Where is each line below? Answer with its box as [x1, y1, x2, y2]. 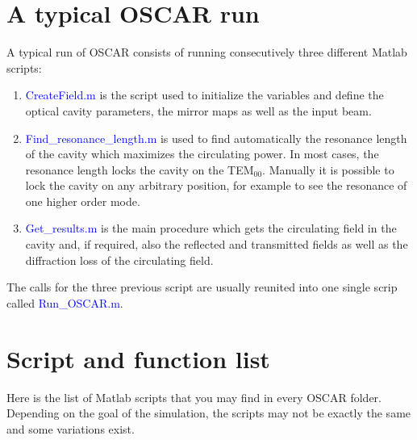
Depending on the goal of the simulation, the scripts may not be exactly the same [6, 404, 411, 421]
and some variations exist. [6, 420, 135, 437]
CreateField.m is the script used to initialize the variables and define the [25, 86, 384, 103]
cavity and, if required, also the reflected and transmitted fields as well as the [25, 236, 408, 253]
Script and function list [6, 342, 270, 375]
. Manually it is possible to [262, 161, 394, 178]
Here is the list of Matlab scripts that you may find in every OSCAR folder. [6, 388, 382, 405]
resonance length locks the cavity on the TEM [25, 161, 254, 178]
